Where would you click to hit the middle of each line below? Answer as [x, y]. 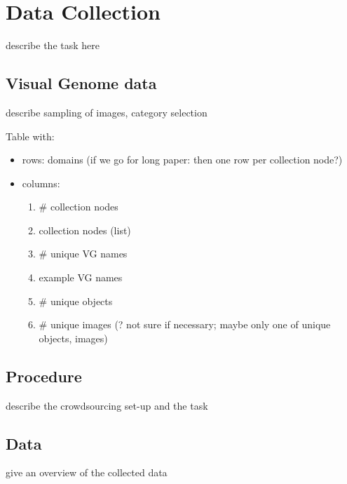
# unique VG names [83, 254]
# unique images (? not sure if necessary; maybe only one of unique [185, 324]
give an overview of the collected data [87, 472]
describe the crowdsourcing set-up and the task [107, 405]
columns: [41, 183]
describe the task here [53, 45]
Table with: [30, 136]
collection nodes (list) [85, 230]
